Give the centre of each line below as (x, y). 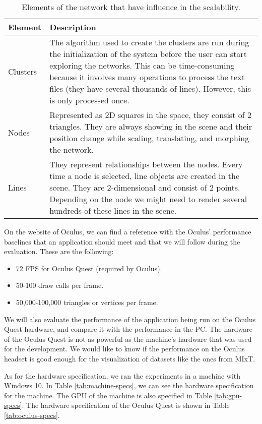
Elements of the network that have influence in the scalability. (131, 7)
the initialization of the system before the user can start (148, 54)
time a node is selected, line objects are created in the (145, 176)
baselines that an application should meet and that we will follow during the (122, 241)
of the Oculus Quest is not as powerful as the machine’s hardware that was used (128, 339)
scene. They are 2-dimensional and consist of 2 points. (145, 187)
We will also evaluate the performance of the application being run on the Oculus (130, 319)
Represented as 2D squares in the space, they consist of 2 (150, 115)
